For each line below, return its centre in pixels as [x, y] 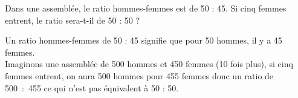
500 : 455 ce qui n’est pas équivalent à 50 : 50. [92, 87]
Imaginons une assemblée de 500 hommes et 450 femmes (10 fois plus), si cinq [149, 64]
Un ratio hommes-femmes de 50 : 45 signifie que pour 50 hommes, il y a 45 [144, 40]
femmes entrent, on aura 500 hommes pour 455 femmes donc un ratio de [139, 75]
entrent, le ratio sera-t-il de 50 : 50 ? [72, 20]
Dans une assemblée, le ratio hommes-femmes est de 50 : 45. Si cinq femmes [146, 8]
